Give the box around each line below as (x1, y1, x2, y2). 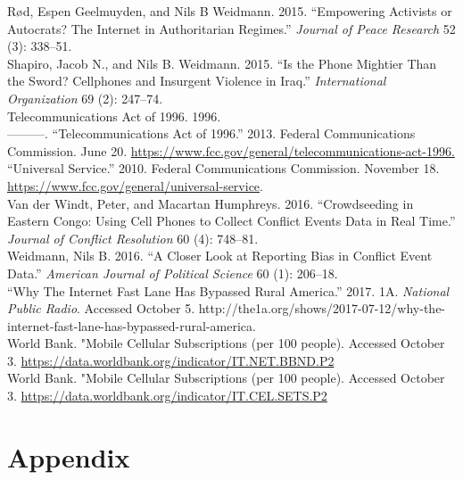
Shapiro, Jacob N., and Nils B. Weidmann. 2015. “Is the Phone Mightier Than (7, 54, 437, 72)
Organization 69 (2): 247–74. (7, 88, 163, 107)
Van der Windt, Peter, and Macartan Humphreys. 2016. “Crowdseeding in (7, 194, 414, 212)
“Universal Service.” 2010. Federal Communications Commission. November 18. (7, 159, 440, 178)
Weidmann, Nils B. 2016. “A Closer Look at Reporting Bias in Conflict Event (7, 246, 433, 265)
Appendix (7, 438, 130, 475)
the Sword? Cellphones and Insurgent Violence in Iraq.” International (7, 71, 386, 90)
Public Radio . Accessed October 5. (7, 299, 195, 318)
